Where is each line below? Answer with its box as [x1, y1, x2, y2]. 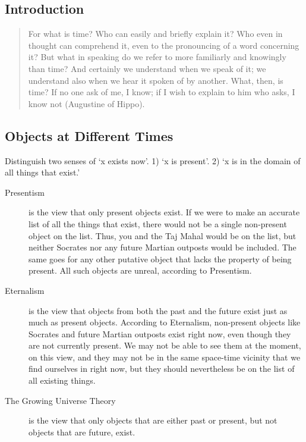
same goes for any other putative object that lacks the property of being [29, 252, 292, 265]
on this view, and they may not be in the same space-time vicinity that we [29, 350, 301, 363]
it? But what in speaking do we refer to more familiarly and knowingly [28, 51, 286, 63]
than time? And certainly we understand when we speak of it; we [28, 62, 266, 74]
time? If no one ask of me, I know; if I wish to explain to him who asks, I [28, 86, 295, 98]
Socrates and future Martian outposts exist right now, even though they [29, 327, 291, 340]
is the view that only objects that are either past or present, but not [29, 414, 277, 427]
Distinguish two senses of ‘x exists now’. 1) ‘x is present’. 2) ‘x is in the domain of [5, 154, 301, 167]
